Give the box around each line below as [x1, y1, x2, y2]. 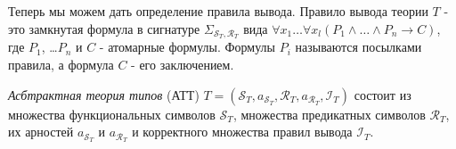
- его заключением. [131, 55, 234, 74]
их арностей [8, 122, 74, 141]
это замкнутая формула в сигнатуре [8, 19, 200, 37]
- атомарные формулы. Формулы [99, 37, 275, 56]
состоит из [354, 85, 411, 103]
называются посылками [295, 37, 422, 56]
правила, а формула [8, 55, 114, 74]
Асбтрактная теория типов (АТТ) [8, 85, 199, 103]
